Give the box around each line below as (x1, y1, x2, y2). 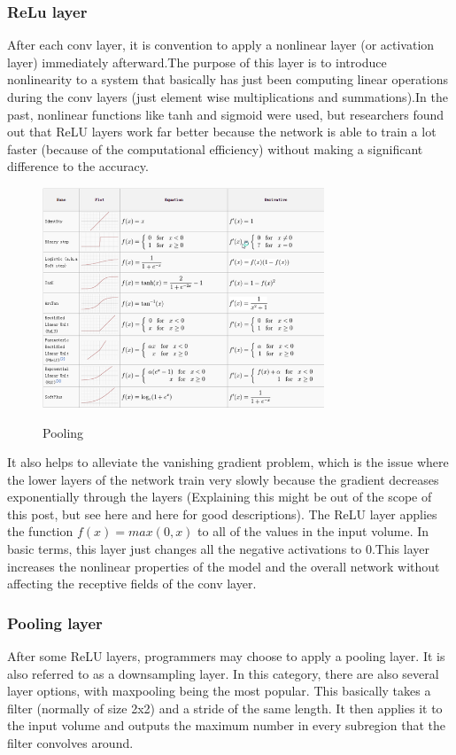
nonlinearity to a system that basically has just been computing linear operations (7, 70, 448, 89)
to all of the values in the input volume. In (197, 522, 429, 541)
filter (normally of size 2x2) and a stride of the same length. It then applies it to (7, 698, 443, 717)
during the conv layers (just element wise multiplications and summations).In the (7, 88, 448, 105)
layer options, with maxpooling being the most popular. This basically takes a (7, 681, 431, 700)
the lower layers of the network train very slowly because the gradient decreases (7, 470, 439, 488)
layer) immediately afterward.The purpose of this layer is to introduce (7, 52, 387, 71)
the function (7, 522, 73, 541)
